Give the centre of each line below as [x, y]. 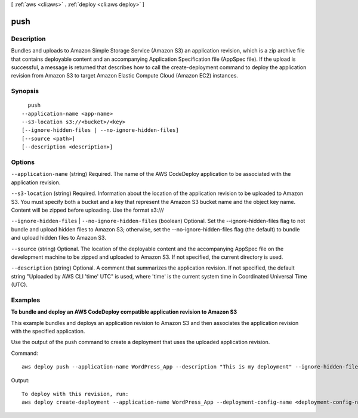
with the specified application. [48, 331]
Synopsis [25, 91]
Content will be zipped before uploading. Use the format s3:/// [87, 210]
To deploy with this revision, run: [75, 394]
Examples [26, 300]
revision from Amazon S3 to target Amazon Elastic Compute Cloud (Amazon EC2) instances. [125, 76]
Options [23, 162]
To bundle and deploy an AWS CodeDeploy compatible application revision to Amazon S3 [124, 312]
